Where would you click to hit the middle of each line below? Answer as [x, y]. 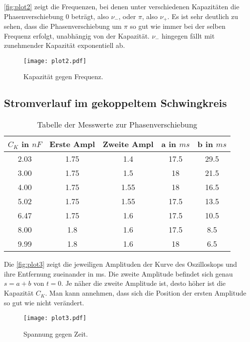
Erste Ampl [72, 144]
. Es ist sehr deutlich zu [203, 16]
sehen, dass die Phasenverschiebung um [63, 26]
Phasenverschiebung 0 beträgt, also [56, 16]
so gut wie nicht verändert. [44, 302]
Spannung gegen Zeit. [56, 333]
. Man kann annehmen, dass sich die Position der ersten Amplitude [146, 293]
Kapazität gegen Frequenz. [63, 76]
